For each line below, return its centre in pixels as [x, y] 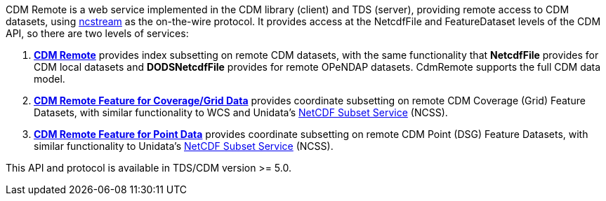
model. [50, 79]
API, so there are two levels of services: [97, 33]
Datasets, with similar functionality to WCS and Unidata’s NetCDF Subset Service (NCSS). [241, 112]
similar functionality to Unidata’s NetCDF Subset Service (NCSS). [184, 146]
